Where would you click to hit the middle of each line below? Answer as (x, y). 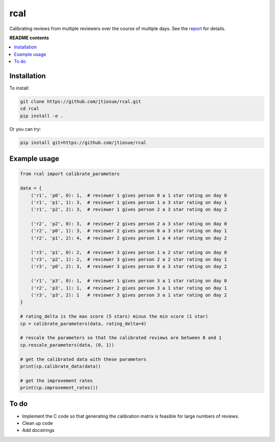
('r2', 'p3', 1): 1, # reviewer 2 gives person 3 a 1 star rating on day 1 (129, 288)
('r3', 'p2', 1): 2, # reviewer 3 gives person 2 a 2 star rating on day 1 (129, 259)
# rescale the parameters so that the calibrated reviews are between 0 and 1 (121, 338)
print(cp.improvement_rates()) (59, 388)
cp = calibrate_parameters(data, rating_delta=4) (83, 324)
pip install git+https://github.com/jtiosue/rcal (83, 142)
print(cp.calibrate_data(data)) (61, 366)
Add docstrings (38, 430)
